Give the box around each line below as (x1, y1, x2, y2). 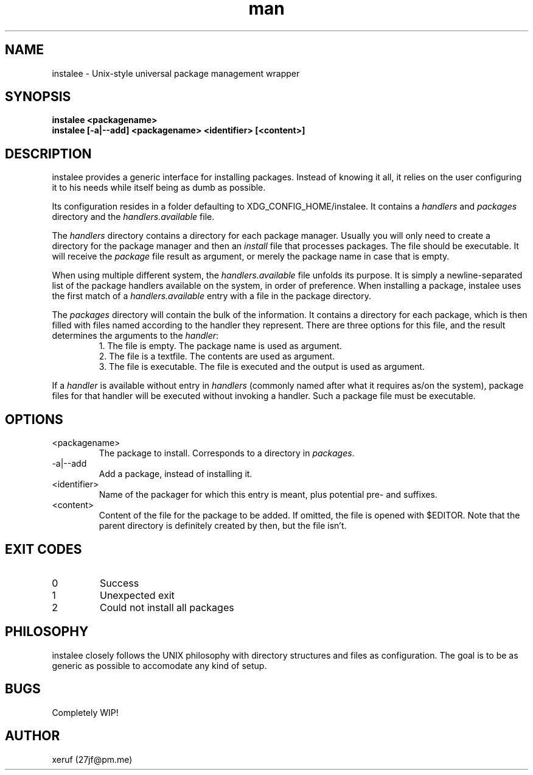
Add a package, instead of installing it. (99, 469, 253, 480)
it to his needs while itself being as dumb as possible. (52, 182, 266, 193)
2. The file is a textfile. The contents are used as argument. (99, 351, 335, 362)
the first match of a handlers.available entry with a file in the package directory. (52, 291, 371, 302)
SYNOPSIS (5, 89, 71, 105)
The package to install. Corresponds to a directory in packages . (99, 448, 355, 459)
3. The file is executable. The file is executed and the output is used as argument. (99, 361, 425, 372)
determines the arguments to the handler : (52, 330, 219, 341)
